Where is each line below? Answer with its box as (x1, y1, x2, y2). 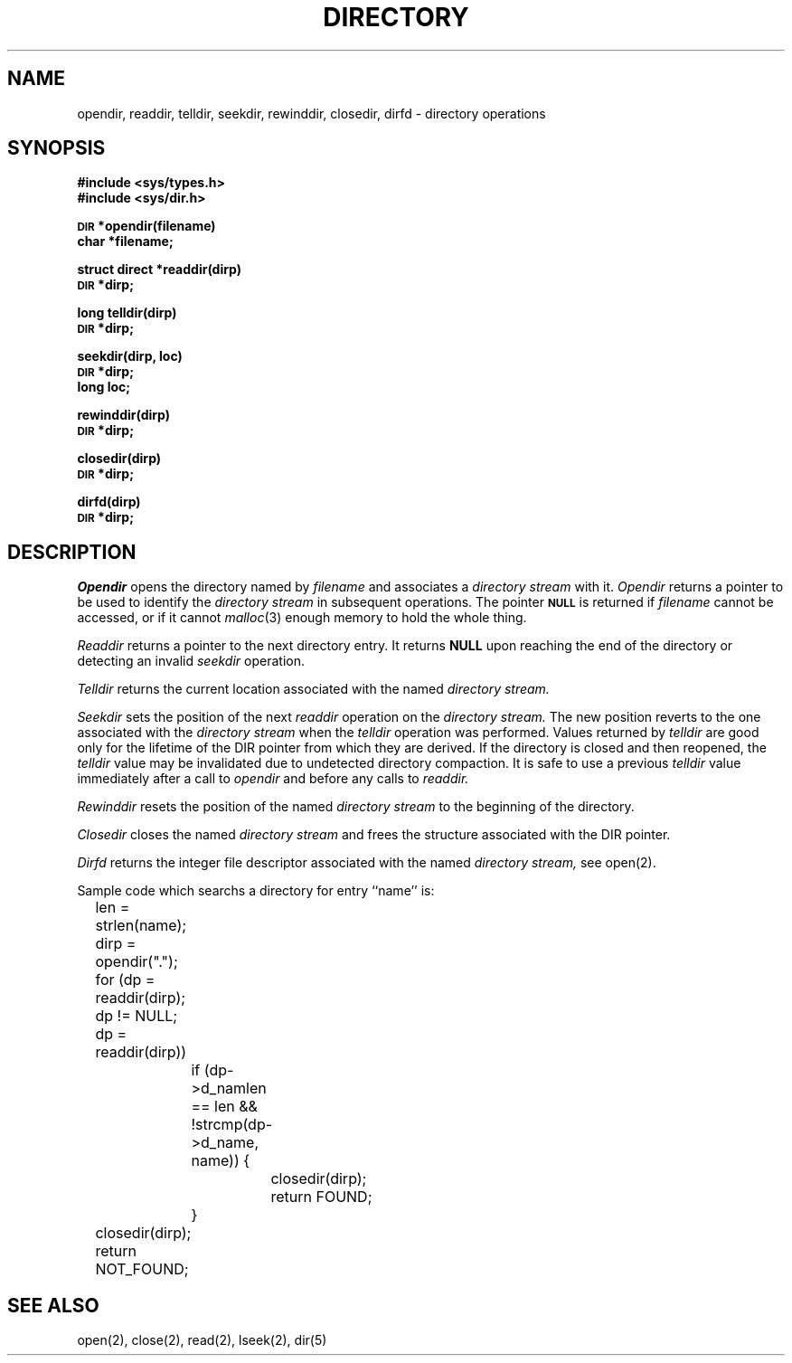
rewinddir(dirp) (77, 407, 171, 423)
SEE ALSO (7, 1293, 99, 1317)
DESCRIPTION (7, 540, 137, 563)
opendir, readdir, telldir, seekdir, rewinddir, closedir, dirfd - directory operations (77, 105, 546, 121)
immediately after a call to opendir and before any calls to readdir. (77, 771, 469, 787)
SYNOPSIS (7, 137, 106, 160)
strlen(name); (95, 916, 187, 935)
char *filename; (77, 233, 174, 250)
